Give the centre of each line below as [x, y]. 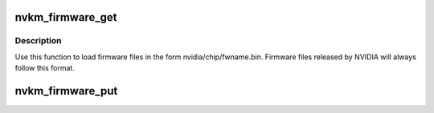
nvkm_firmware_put [66, 91]
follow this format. [45, 68]
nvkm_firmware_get [66, 17]
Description [38, 41]
